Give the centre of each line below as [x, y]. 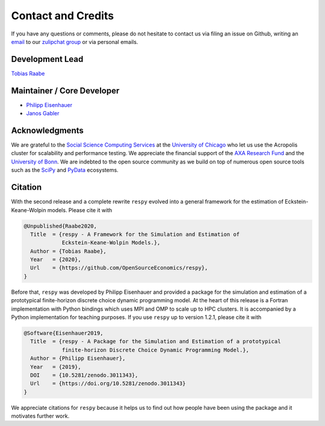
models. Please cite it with [80, 210]
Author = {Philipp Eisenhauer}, [78, 358]
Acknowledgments [48, 130]
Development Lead [47, 59]
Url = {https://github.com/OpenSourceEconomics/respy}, [119, 268]
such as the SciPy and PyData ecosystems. [65, 170]
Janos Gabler [43, 114]
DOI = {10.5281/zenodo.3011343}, [84, 375]
